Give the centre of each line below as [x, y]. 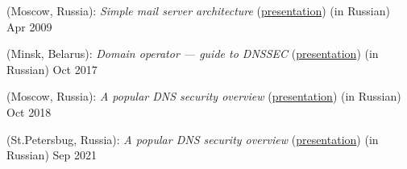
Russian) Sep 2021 [52, 155]
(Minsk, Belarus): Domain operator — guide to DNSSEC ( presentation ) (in [193, 54]
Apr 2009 [29, 26]
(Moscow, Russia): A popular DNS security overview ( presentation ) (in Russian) [204, 96]
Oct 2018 [29, 111]
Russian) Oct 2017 [52, 69]
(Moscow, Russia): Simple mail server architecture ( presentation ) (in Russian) [198, 10]
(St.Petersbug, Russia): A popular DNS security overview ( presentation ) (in [193, 139]
